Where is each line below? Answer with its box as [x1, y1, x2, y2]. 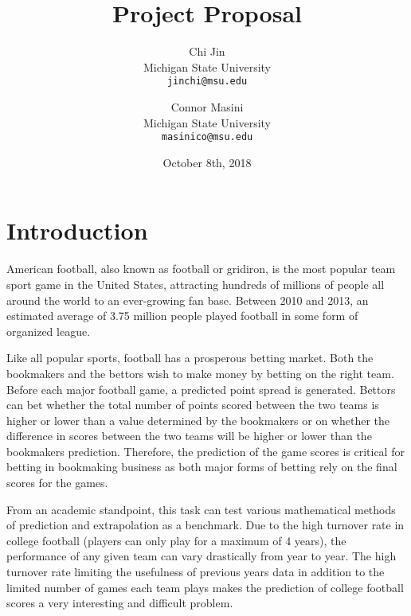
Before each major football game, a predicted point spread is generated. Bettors [6, 380, 396, 397]
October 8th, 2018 [162, 154, 252, 170]
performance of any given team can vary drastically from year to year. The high [6, 548, 397, 564]
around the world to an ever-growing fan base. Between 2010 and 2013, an [6, 291, 369, 308]
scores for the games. [6, 474, 108, 491]
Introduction [6, 214, 148, 247]
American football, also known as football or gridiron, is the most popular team [6, 260, 396, 277]
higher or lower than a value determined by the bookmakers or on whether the [6, 411, 390, 428]
